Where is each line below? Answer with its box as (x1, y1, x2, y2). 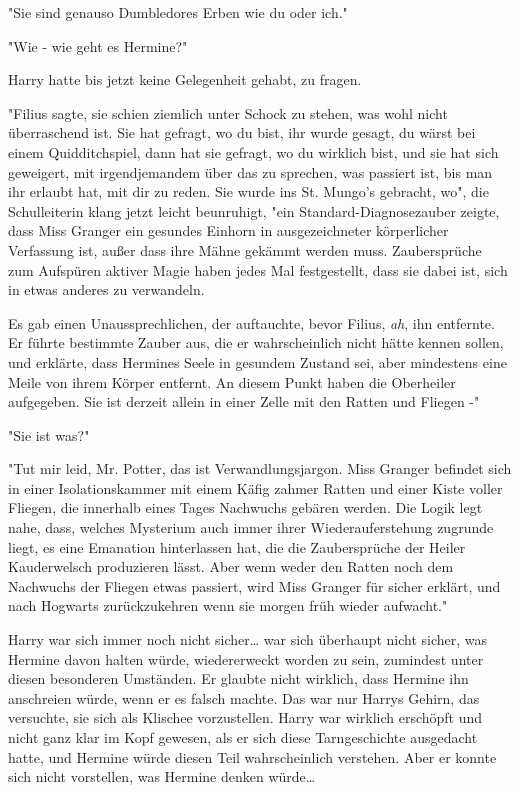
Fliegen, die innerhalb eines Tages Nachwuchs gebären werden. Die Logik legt (8, 497, 483, 518)
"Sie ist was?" (8, 424, 90, 445)
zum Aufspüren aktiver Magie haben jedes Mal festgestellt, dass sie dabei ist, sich (8, 259, 508, 280)
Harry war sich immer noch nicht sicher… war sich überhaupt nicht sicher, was (8, 629, 488, 650)
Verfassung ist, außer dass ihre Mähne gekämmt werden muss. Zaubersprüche (8, 239, 482, 260)
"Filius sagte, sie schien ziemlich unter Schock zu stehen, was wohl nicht (8, 102, 448, 123)
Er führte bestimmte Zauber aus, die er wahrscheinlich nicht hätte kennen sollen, (8, 332, 504, 353)
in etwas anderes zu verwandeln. (8, 279, 205, 300)
